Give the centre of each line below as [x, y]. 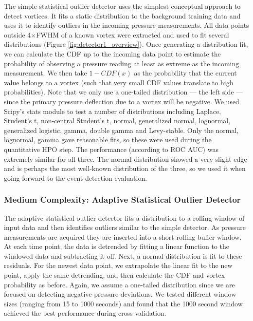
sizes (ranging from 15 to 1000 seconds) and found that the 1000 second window [123, 303]
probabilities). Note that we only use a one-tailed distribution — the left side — [124, 92]
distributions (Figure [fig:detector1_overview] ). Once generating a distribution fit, [126, 44]
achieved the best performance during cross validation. [85, 313]
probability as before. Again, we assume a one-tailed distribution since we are [119, 284]
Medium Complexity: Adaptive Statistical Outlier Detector [122, 199]
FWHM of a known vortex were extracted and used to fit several [133, 34]
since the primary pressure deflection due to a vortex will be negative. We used [122, 101]
